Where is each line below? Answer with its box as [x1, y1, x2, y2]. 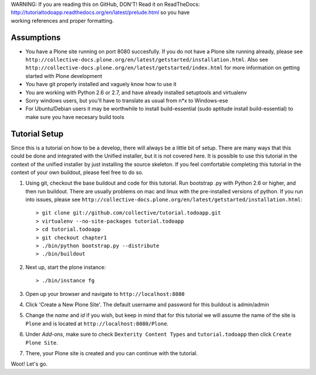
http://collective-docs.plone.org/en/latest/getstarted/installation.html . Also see [25, 56, 269, 63]
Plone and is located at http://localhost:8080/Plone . [25, 320, 169, 327]
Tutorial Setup [11, 129, 64, 139]
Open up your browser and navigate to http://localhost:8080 [25, 290, 185, 297]
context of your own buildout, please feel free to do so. [11, 169, 143, 176]
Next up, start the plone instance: [25, 264, 107, 271]
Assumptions [11, 32, 61, 42]
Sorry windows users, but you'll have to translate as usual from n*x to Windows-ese [25, 97, 228, 104]
